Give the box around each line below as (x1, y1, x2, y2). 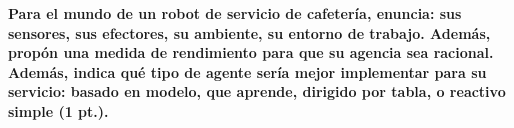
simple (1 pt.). (8, 100, 109, 121)
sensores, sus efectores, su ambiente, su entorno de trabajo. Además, (8, 22, 491, 43)
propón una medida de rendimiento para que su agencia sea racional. (8, 42, 494, 63)
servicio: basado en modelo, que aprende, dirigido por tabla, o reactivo (8, 81, 506, 102)
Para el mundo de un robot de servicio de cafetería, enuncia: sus (8, 3, 462, 23)
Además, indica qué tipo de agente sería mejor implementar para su (8, 61, 487, 82)
